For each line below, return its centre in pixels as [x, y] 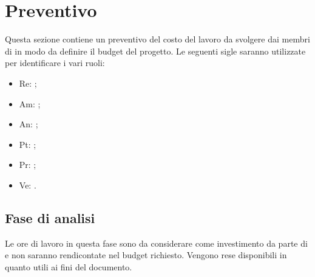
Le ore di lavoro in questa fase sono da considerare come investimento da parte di [156, 243]
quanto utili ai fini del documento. [69, 266]
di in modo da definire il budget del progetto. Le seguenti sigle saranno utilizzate [155, 51]
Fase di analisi [50, 217]
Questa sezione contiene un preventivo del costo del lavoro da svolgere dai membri [157, 39]
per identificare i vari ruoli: [55, 63]
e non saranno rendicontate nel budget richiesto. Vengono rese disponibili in [146, 255]
